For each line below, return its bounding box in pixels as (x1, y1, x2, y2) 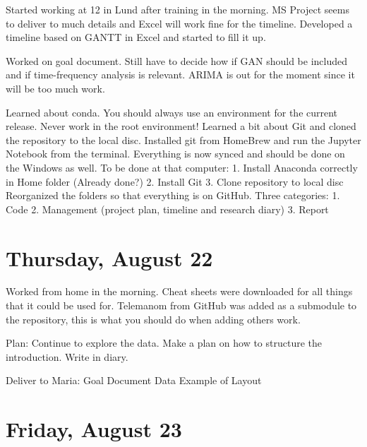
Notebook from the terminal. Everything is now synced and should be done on (6, 146, 345, 161)
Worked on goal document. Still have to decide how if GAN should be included (6, 53, 348, 68)
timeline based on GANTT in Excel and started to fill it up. (6, 30, 266, 44)
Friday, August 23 (6, 415, 182, 443)
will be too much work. (6, 81, 105, 95)
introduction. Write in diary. (6, 349, 128, 364)
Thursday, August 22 (6, 243, 213, 272)
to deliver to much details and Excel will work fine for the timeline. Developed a (6, 16, 353, 30)
